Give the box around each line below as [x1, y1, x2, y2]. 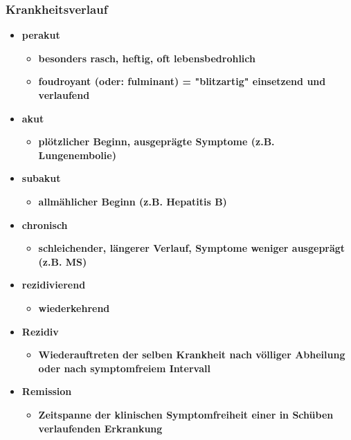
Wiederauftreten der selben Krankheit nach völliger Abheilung [38, 347, 345, 362]
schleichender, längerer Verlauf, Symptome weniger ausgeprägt [38, 241, 345, 255]
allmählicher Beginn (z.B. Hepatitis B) [38, 194, 227, 208]
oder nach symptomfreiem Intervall [38, 360, 210, 375]
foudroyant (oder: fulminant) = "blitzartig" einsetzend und [38, 74, 326, 89]
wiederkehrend [38, 300, 110, 315]
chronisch [21, 217, 68, 232]
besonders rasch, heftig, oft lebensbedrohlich [38, 51, 255, 65]
